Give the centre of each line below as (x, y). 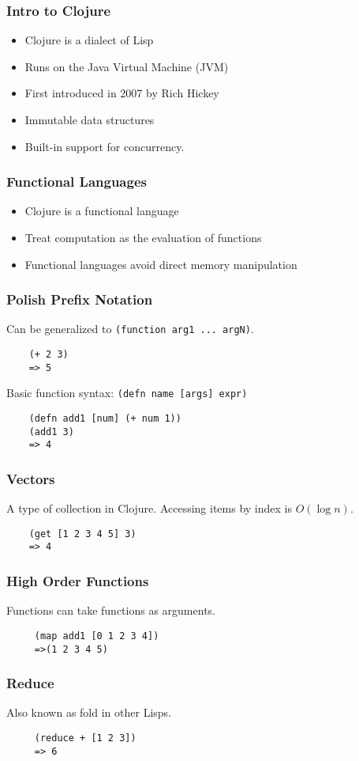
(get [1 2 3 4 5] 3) (82, 534)
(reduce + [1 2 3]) (85, 738)
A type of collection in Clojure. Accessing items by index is (149, 508)
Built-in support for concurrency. (105, 146)
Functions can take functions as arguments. (111, 610)
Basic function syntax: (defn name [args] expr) (127, 393)
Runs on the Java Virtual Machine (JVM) (127, 66)
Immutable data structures (90, 119)
